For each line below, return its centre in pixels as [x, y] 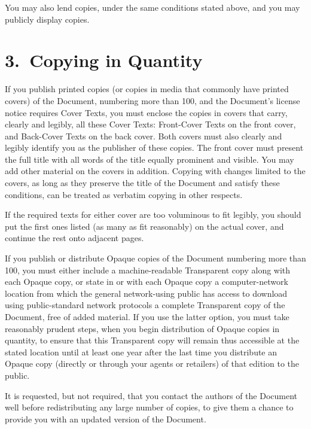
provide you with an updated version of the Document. [106, 419]
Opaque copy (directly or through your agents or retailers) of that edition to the [152, 363]
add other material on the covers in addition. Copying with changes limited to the [155, 171]
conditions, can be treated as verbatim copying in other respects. [124, 194]
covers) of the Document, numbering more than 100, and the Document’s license [153, 100]
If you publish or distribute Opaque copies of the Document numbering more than [155, 258]
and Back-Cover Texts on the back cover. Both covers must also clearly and [144, 136]
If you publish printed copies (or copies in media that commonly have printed [147, 89]
